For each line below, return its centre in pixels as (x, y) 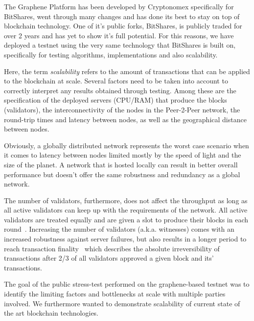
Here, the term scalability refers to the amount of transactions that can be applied (127, 71)
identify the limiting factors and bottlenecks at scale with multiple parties (115, 294)
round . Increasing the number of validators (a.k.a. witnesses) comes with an (119, 229)
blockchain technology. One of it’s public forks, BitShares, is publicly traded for (123, 26)
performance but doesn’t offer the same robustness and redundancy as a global (122, 174)
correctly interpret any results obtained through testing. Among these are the (120, 90)
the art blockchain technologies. (51, 313)
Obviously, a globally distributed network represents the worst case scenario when (127, 145)
